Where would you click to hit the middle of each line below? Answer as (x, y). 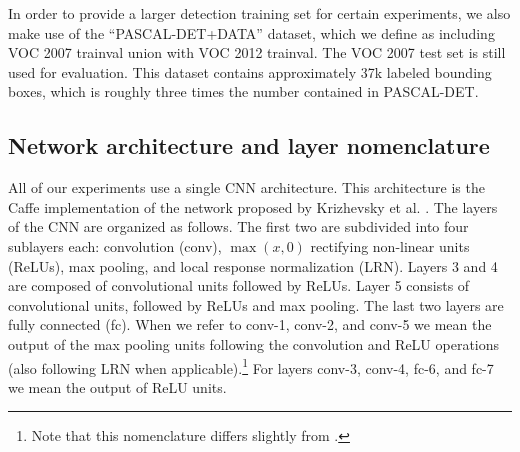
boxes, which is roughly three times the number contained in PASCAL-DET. (243, 91)
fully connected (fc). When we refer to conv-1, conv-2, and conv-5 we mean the (250, 324)
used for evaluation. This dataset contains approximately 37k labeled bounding (250, 71)
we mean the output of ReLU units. (117, 386)
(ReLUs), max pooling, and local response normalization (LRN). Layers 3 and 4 (253, 265)
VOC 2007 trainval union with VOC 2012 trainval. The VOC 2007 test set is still (257, 52)
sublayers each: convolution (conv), (115, 245)
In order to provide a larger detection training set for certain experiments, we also (259, 13)
